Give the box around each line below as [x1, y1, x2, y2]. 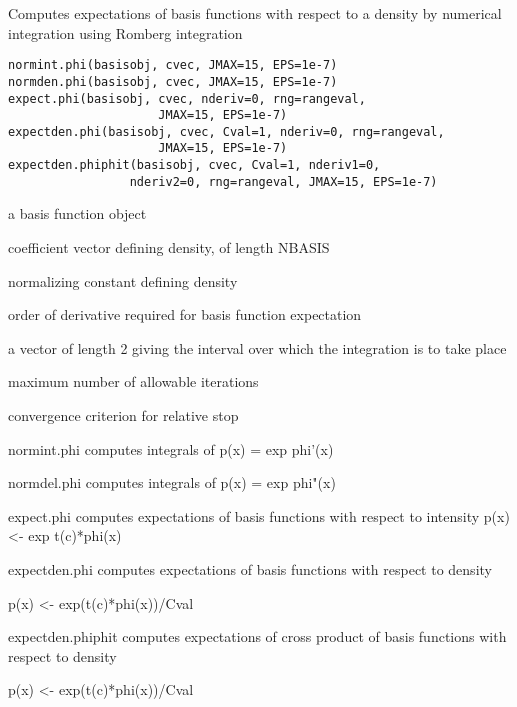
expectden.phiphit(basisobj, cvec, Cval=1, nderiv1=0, [8, 158, 381, 173]
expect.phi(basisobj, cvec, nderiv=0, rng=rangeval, [8, 91, 366, 106]
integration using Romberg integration [8, 22, 243, 43]
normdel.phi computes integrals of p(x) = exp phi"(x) [8, 472, 336, 493]
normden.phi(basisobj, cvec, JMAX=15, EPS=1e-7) [8, 74, 338, 89]
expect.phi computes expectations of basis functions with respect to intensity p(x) [8, 505, 510, 526]
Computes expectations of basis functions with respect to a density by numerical [8, 3, 502, 23]
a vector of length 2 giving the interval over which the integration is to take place [8, 337, 507, 358]
